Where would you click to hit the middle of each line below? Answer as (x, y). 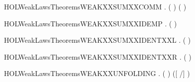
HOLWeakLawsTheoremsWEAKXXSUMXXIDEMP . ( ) (91, 23)
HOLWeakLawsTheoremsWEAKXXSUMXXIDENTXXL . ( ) (97, 40)
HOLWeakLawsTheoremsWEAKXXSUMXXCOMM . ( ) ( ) (95, 6)
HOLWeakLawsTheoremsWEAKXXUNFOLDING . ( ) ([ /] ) (97, 73)
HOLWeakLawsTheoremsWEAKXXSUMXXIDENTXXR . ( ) (98, 56)
